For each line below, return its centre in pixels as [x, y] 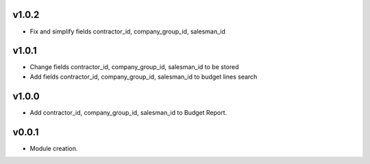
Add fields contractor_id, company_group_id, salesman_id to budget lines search [144, 77]
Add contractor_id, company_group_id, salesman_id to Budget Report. [128, 112]
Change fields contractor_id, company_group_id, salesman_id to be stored [134, 67]
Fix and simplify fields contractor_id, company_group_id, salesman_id [128, 31]
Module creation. [54, 148]
